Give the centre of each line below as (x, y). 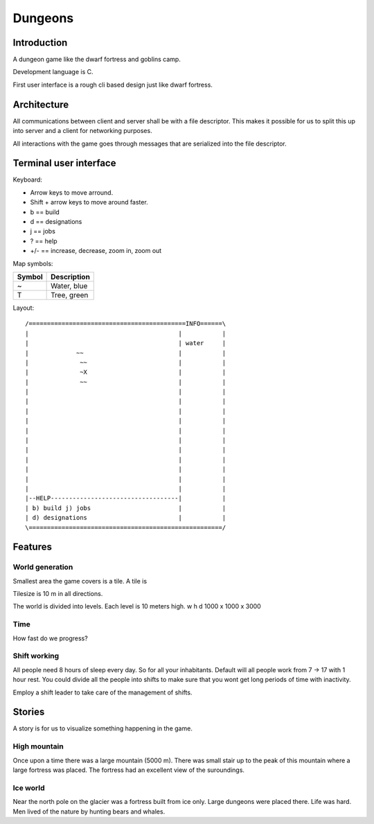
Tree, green (70, 295)
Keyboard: (28, 179)
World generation (43, 567)
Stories (29, 712)
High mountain (38, 746)
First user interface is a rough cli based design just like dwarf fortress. (113, 85)
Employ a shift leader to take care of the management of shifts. (103, 692)
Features (32, 547)
